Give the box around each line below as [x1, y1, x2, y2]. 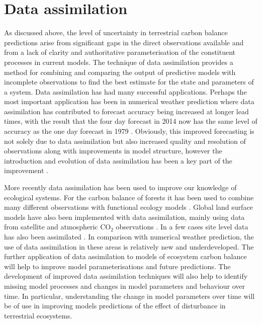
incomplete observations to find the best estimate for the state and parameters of [4, 76, 254, 87]
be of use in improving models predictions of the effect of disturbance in [4, 300, 226, 311]
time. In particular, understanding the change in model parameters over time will [4, 290, 255, 301]
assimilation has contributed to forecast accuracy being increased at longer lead [4, 106, 249, 116]
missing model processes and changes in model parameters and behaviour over [4, 280, 245, 291]
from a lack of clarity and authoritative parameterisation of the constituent [4, 47, 236, 57]
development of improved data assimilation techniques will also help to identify [4, 271, 248, 281]
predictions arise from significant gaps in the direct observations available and [4, 37, 244, 47]
